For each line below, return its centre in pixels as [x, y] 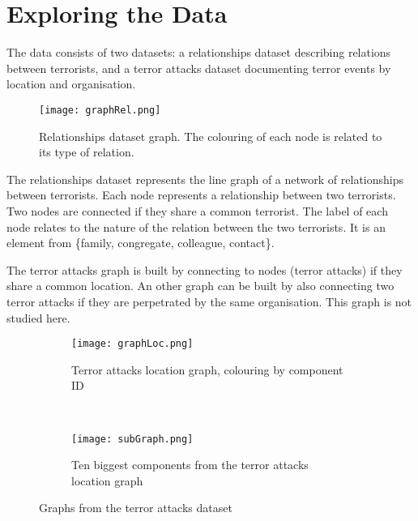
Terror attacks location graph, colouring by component [207, 369]
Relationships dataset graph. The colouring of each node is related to [211, 136]
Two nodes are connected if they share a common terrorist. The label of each [197, 210]
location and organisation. [71, 84]
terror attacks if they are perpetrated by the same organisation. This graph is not [209, 301]
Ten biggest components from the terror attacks [190, 465]
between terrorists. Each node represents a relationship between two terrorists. [201, 195]
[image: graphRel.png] [100, 110]
